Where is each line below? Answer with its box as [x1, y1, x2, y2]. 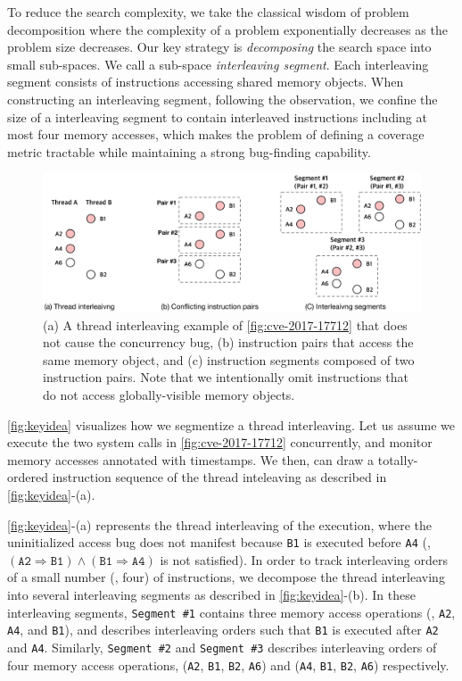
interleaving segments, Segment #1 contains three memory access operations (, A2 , [7, 602, 456, 621]
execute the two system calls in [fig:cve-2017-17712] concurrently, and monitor [7, 433, 433, 452]
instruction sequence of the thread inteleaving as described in [52, 468, 387, 486]
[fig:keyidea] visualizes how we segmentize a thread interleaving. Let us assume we [7, 415, 455, 434]
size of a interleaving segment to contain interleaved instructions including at [7, 107, 427, 126]
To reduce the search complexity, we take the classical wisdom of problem [7, 3, 409, 21]
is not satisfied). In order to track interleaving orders [160, 550, 448, 569]
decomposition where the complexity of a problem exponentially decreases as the [7, 20, 448, 38]
